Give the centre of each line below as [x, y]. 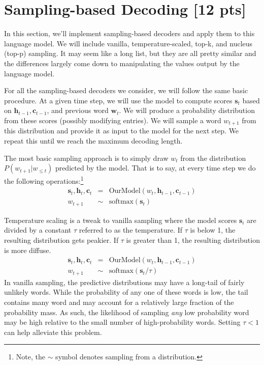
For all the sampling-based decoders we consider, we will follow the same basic [126, 90]
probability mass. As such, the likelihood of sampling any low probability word [127, 312]
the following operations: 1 [44, 180]
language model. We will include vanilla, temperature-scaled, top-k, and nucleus [128, 43]
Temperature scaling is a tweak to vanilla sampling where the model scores [121, 220]
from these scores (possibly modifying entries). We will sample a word [113, 120]
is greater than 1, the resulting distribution [193, 240]
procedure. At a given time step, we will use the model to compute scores [118, 100]
